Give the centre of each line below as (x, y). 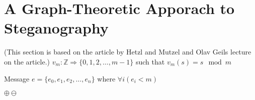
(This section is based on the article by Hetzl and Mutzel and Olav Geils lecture (128, 52)
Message (17, 78)
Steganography (56, 28)
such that (150, 61)
